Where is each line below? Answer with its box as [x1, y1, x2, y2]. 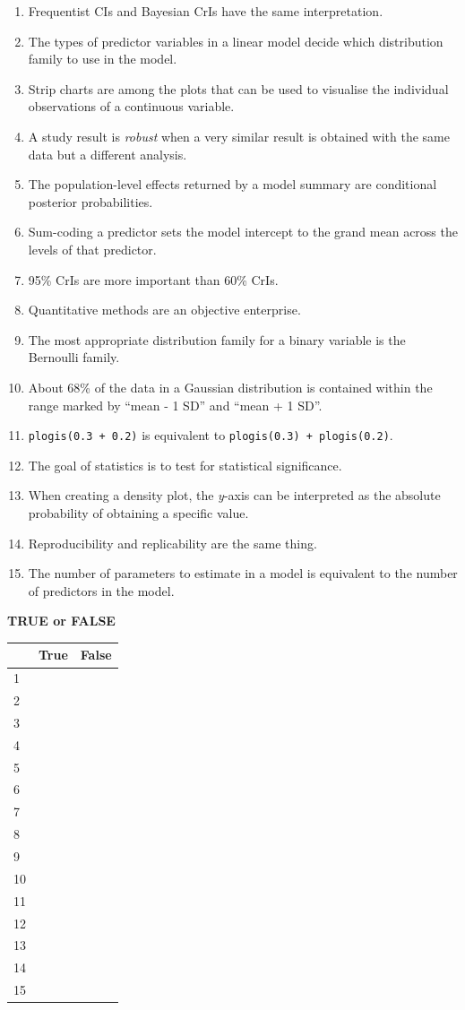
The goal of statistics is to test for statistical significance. [28, 455, 342, 474]
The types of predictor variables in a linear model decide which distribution [28, 31, 443, 50]
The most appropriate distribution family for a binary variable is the [28, 330, 406, 349]
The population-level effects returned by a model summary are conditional [28, 175, 437, 194]
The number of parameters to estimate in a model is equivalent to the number [28, 564, 458, 583]
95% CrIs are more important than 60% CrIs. [28, 270, 279, 289]
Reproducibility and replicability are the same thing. [28, 533, 317, 552]
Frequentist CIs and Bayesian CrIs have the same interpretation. [28, 2, 383, 20]
